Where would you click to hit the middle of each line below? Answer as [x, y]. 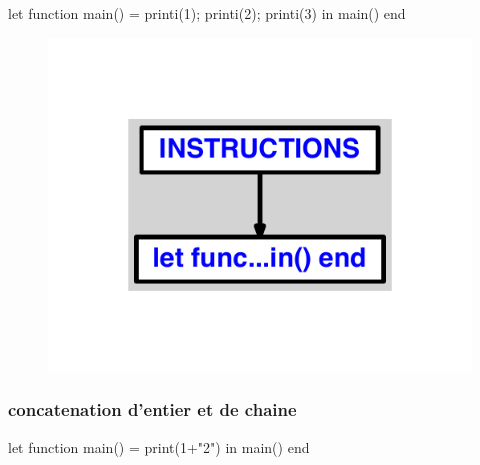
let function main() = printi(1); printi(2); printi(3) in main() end [207, 13]
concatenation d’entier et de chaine [152, 409]
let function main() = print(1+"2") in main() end [159, 446]
